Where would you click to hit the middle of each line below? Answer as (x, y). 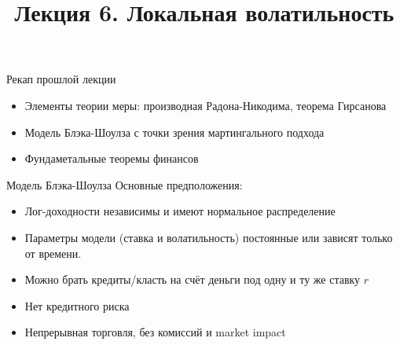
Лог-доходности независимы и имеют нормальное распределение (180, 211)
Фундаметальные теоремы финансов (112, 158)
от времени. (53, 253)
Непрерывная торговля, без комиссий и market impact (155, 332)
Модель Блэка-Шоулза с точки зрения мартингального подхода (174, 132)
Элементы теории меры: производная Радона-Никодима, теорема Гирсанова (206, 105)
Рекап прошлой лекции (61, 79)
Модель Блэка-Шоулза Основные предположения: (125, 184)
